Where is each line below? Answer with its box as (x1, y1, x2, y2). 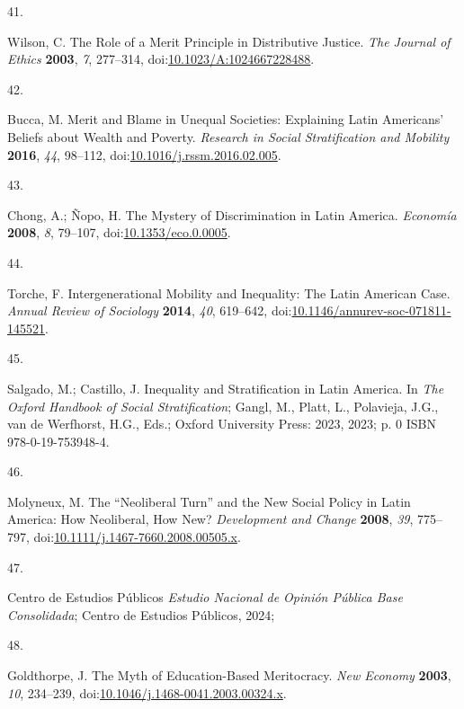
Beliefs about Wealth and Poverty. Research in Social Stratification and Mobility (7, 127, 450, 146)
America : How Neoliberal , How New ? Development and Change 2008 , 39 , (7, 510, 414, 528)
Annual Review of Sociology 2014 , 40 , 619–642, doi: (7, 301, 292, 320)
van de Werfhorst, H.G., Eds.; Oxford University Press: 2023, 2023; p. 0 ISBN (7, 414, 436, 433)
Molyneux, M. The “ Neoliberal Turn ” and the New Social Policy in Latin (7, 492, 411, 510)
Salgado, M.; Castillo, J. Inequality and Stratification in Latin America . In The (7, 378, 444, 397)
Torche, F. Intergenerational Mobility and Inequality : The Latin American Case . (7, 283, 451, 302)
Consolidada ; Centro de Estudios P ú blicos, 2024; (7, 605, 275, 624)
